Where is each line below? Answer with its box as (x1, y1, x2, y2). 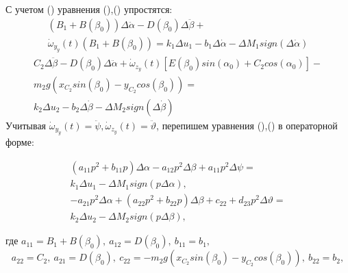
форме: (5, 135, 34, 149)
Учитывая (5, 118, 47, 133)
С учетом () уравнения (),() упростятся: (5, 2, 173, 16)
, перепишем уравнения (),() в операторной (156, 118, 338, 133)
